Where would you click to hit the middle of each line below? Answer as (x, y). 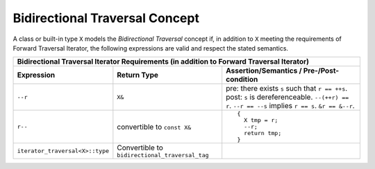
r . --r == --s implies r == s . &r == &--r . (290, 106)
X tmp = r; (261, 120)
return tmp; (263, 133)
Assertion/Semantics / (264, 71)
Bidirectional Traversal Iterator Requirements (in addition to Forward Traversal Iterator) (163, 62)
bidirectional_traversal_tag (163, 155)
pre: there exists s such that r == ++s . (287, 89)
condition (242, 80)
